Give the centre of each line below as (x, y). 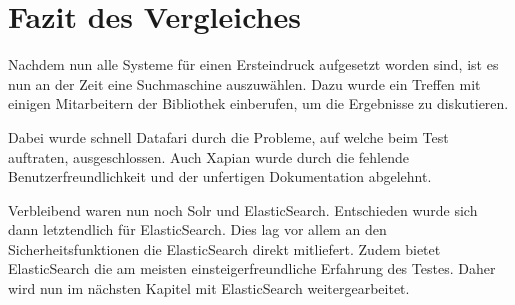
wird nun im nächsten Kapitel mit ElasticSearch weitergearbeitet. (209, 288)
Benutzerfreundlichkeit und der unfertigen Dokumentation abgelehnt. (220, 176)
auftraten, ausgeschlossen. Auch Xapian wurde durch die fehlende (209, 156)
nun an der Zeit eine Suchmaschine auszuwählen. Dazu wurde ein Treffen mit (244, 83)
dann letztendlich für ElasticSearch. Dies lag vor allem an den (197, 229)
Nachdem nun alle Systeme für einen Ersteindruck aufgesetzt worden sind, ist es (253, 64)
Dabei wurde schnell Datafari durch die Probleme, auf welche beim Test (228, 136)
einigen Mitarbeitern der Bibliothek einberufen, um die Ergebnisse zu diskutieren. (258, 103)
